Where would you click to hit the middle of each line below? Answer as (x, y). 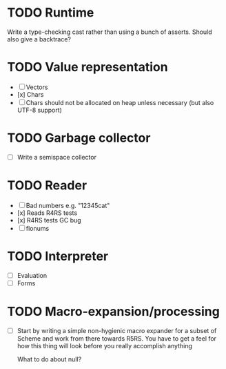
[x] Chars (30, 94)
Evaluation (32, 275)
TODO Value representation (88, 67)
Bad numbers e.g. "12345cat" (68, 205)
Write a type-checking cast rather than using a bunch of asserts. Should (110, 32)
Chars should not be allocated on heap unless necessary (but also (120, 102)
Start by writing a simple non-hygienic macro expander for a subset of (117, 330)
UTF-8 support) (39, 110)
